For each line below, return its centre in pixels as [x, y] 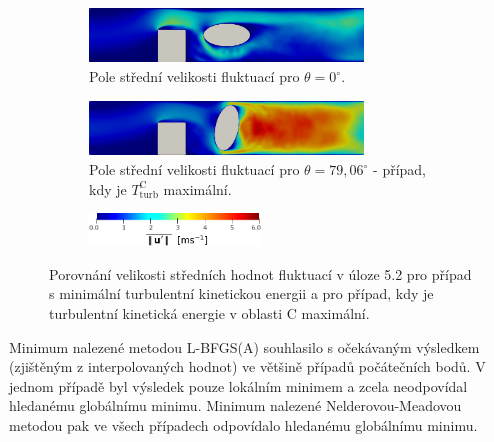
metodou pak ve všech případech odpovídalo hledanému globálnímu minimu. [243, 424]
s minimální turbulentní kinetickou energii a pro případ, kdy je [241, 293]
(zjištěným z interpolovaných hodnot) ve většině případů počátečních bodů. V [247, 366]
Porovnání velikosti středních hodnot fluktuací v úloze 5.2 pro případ [260, 273]
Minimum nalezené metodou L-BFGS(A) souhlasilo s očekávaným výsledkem [244, 346]
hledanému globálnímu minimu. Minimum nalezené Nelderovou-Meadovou [235, 405]
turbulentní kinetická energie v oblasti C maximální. [209, 312]
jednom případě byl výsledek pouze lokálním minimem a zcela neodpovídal [238, 385]
